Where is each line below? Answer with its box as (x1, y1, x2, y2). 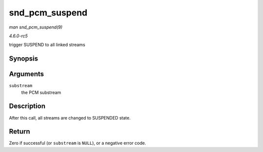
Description (9, 102, 46, 110)
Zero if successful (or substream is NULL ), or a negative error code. (9, 140, 146, 146)
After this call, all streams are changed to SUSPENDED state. (9, 115, 131, 121)
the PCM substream (21, 90, 61, 95)
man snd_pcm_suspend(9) (9, 24, 63, 30)
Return (9, 127, 30, 136)
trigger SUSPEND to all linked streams (9, 42, 85, 48)
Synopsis (9, 55, 38, 63)
